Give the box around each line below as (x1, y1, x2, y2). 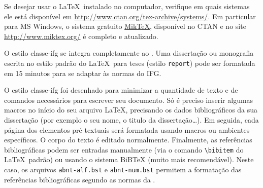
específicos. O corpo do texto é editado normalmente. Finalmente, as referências (4, 134, 252, 145)
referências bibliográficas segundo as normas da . (4, 174, 155, 184)
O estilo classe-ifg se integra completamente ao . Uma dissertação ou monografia (4, 48, 254, 58)
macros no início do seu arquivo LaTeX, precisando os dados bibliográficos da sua (4, 104, 258, 115)
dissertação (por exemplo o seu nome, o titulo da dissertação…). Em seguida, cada (4, 115, 259, 125)
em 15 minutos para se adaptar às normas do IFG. (4, 67, 161, 78)
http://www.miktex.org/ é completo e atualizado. (4, 30, 158, 41)
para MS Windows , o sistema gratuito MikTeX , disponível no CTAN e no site (4, 21, 246, 31)
